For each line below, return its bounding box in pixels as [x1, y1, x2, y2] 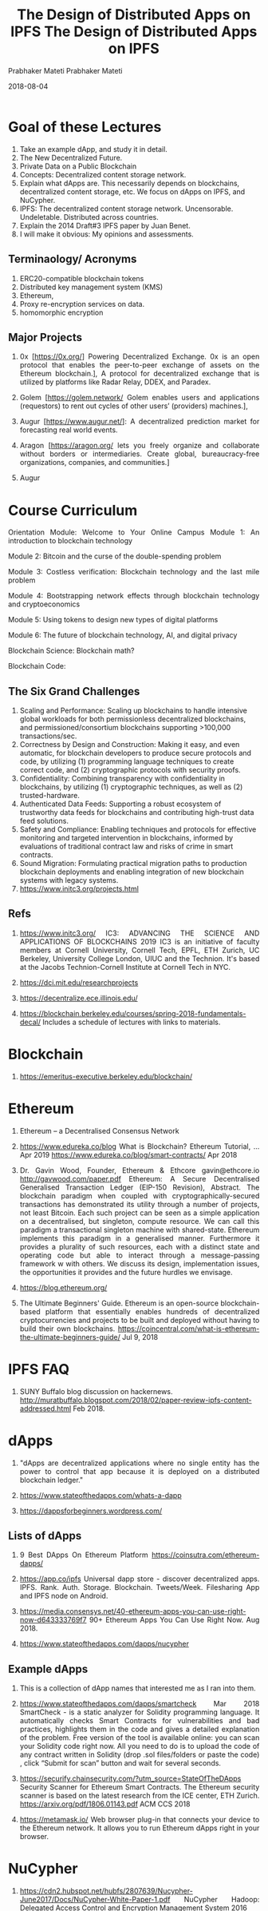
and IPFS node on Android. [19, 1591, 108, 1601]
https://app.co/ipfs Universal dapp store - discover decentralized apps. [19, 1574, 260, 1583]
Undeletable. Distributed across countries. [19, 212, 159, 221]
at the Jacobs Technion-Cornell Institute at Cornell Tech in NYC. [19, 962, 231, 971]
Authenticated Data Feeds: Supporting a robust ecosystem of [19, 799, 222, 808]
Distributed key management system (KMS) [19, 282, 164, 292]
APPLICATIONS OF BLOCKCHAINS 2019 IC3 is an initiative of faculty [19, 936, 260, 946]
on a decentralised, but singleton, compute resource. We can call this [19, 1216, 260, 1226]
